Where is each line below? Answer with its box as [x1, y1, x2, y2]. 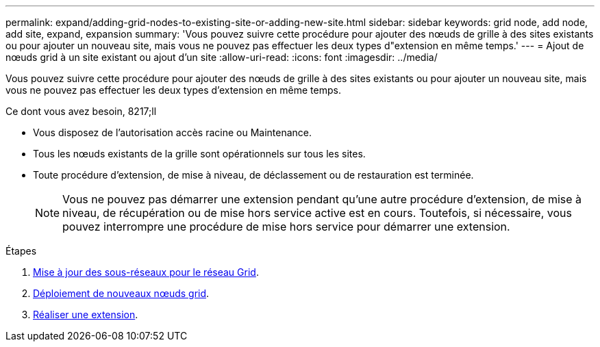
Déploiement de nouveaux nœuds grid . [33, 287, 210, 299]
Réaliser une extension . [33, 309, 138, 320]
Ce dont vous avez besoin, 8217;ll [5, 105, 157, 117]
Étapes [5, 245, 37, 257]
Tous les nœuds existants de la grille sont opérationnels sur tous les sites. [33, 148, 366, 159]
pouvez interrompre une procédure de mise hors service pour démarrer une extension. [62, 220, 510, 233]
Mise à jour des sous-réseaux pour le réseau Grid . [33, 266, 259, 278]
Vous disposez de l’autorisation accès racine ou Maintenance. [33, 127, 312, 138]
